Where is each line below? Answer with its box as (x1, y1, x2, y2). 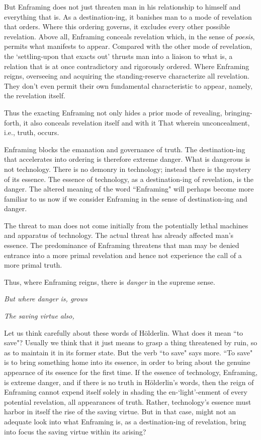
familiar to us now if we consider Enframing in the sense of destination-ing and (4, 193, 247, 204)
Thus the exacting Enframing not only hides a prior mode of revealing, (4, 107, 222, 117)
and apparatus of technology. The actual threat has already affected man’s (4, 230, 234, 240)
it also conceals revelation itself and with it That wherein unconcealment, (23, 117, 250, 128)
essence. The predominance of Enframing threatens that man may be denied (4, 240, 239, 250)
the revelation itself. (4, 90, 65, 101)
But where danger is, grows (4, 293, 88, 304)
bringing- (224, 107, 252, 117)
